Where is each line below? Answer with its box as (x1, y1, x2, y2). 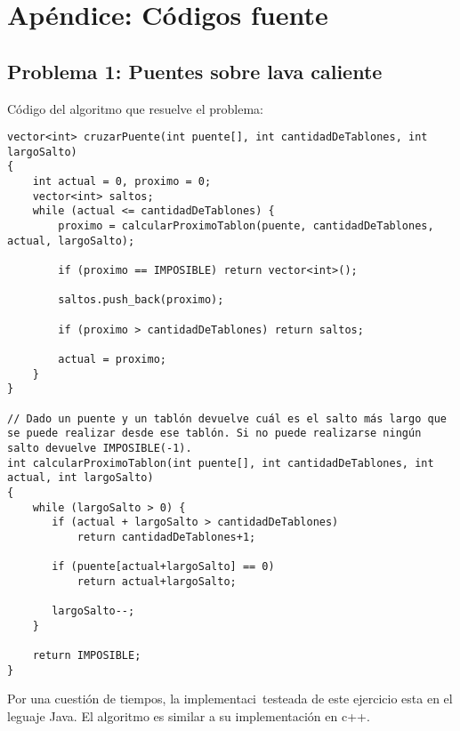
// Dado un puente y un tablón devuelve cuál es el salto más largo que (7, 412, 447, 425)
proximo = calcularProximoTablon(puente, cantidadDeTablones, (58, 220, 434, 233)
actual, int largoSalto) (7, 471, 154, 485)
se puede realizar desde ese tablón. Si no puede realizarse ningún (7, 427, 422, 440)
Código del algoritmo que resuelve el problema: (7, 99, 263, 117)
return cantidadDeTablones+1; (77, 530, 256, 543)
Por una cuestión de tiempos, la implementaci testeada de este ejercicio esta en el (7, 689, 453, 708)
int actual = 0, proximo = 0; (32, 175, 212, 189)
